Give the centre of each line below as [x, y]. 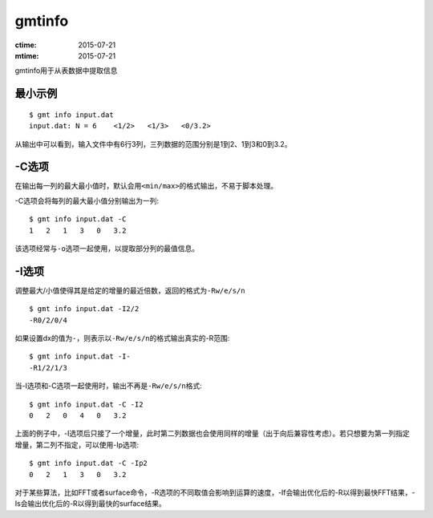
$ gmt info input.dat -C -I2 [86, 404]
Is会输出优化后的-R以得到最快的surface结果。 [90, 504]
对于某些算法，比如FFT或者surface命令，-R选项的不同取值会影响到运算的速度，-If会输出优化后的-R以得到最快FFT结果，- [215, 492]
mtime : [27, 55]
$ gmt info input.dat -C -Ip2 [89, 463]
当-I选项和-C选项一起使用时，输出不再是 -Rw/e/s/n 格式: [108, 386]
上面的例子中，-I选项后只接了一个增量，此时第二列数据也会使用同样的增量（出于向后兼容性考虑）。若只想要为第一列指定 [212, 434]
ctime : [26, 45]
